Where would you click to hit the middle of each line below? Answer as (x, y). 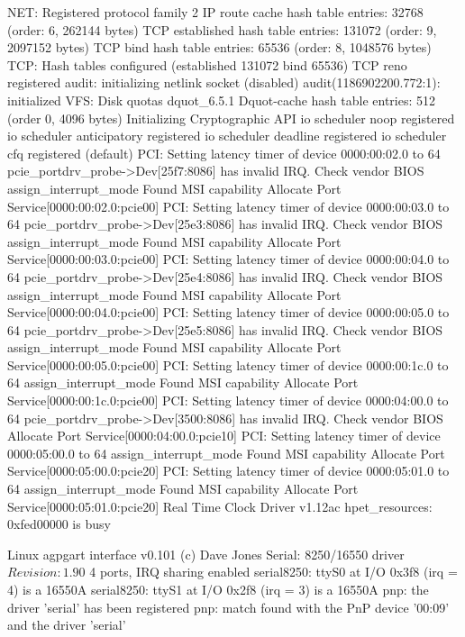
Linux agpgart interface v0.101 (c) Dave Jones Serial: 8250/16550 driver (206, 554)
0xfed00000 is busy (59, 524)
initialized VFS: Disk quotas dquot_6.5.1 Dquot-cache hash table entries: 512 (222, 100)
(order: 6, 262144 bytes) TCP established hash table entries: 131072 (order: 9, (222, 29)
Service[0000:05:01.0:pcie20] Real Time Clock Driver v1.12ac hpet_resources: (220, 506)
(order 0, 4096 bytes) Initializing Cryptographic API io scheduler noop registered (231, 118)
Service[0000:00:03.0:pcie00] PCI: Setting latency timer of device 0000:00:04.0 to (228, 259)
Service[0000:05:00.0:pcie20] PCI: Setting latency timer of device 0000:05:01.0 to (228, 471)
